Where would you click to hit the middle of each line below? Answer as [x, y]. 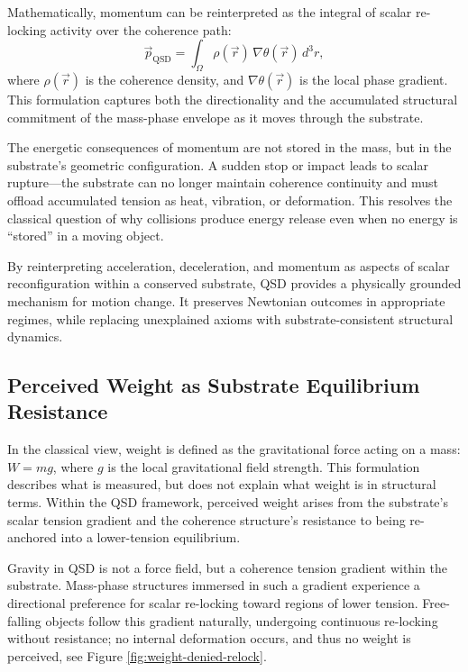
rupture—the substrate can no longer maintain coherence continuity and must [223, 182]
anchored [32, 537]
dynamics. [35, 336]
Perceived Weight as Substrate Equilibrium [214, 385]
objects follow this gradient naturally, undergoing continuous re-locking [242, 620]
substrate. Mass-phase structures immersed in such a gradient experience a [214, 585]
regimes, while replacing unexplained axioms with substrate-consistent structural [230, 318]
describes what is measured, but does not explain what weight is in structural [222, 484]
